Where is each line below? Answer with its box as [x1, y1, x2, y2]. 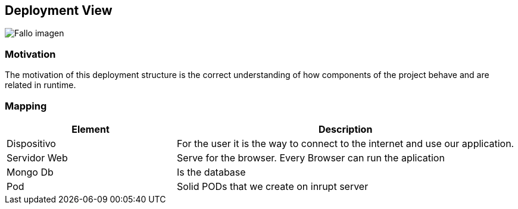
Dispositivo [7, 137, 56, 149]
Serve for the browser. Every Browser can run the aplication [177, 151, 445, 164]
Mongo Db [7, 166, 54, 178]
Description [318, 123, 373, 135]
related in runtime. [5, 80, 76, 91]
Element [71, 123, 110, 135]
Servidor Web [7, 151, 68, 164]
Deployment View [5, 3, 113, 18]
